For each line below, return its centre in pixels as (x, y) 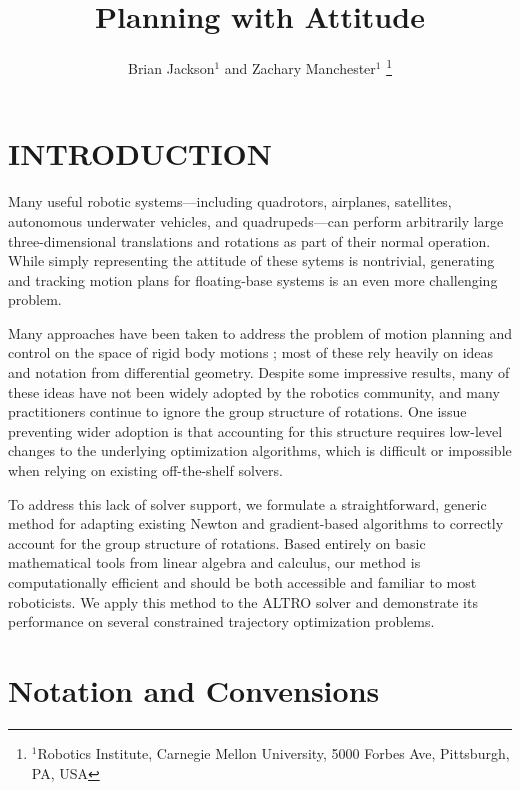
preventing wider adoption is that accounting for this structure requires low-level (255, 430)
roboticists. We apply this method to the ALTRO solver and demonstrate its (243, 601)
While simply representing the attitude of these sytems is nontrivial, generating (251, 260)
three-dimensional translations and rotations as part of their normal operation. (249, 240)
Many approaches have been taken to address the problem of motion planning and (260, 332)
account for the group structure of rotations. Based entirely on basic (217, 542)
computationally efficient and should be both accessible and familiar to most (242, 582)
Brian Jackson (171, 67)
